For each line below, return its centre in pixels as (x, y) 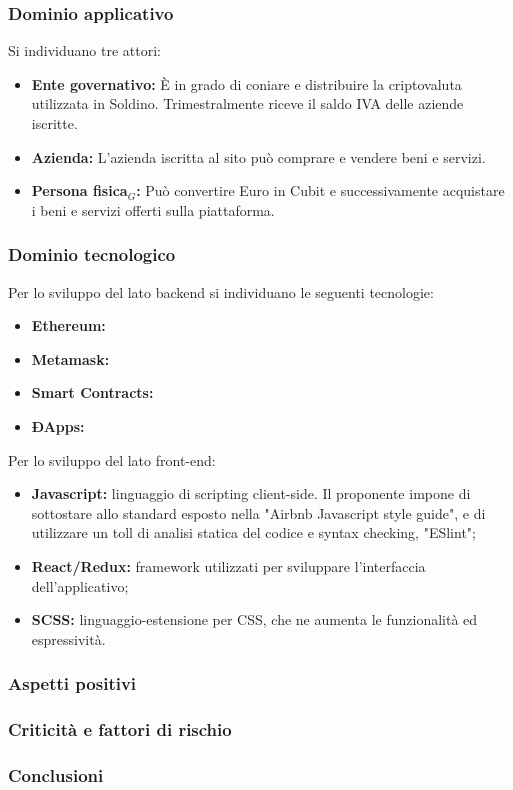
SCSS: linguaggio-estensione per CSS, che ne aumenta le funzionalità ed (254, 619)
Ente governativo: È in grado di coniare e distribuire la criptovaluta (246, 83)
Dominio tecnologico (92, 254)
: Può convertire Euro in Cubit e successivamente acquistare (320, 190)
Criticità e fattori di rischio (120, 729)
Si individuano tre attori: (84, 50)
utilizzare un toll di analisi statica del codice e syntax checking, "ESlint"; (253, 532)
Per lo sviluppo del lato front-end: (112, 459)
